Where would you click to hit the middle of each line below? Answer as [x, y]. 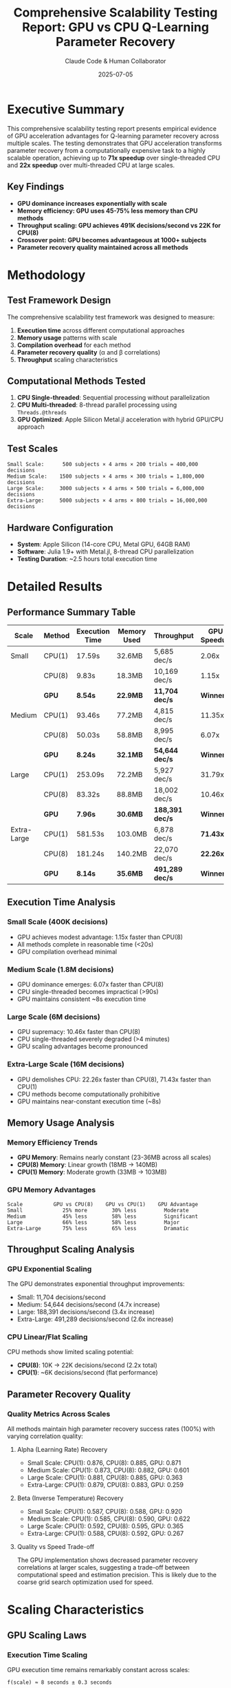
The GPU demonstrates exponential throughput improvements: [96, 1284]
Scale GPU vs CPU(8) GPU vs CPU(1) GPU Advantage [102, 1204]
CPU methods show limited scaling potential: [70, 1352]
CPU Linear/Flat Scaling [47, 1337]
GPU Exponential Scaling [49, 1269]
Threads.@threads [42, 413]
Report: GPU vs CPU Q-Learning [115, 27]
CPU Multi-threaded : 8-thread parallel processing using [97, 405]
